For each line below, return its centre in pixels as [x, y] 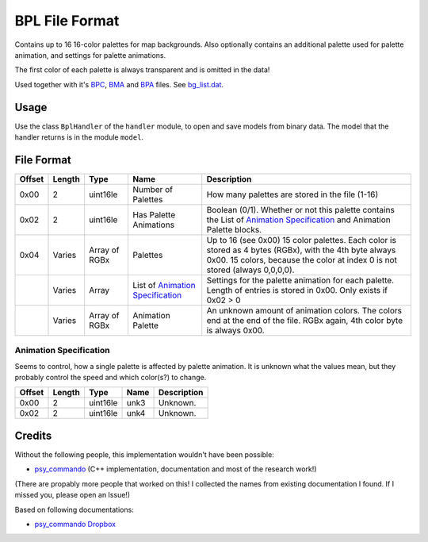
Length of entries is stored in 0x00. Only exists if [297, 290]
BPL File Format [67, 21]
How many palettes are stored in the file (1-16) [292, 194]
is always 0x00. [235, 330]
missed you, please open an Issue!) [73, 495]
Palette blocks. [234, 229]
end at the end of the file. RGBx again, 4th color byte [305, 320]
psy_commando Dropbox [75, 524]
